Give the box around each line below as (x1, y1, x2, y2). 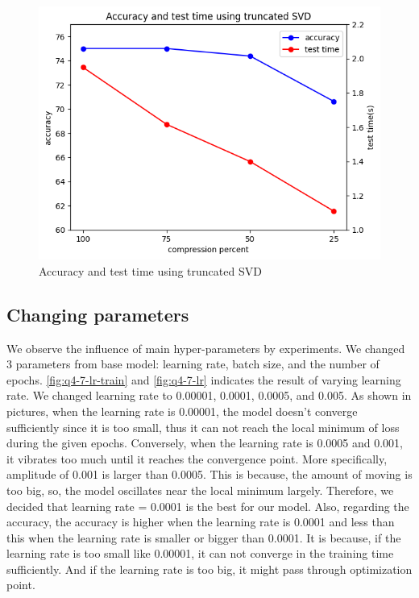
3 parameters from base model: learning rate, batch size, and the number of (6, 355, 380, 372)
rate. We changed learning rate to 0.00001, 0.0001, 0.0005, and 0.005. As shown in (6, 387, 412, 404)
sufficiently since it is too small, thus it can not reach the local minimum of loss (6, 418, 400, 435)
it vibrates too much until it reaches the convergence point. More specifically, (6, 450, 388, 467)
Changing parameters (6, 301, 189, 326)
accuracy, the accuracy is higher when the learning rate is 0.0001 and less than (6, 513, 395, 530)
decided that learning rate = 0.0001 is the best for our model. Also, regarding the (6, 497, 409, 514)
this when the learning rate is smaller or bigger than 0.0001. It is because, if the (6, 529, 401, 546)
